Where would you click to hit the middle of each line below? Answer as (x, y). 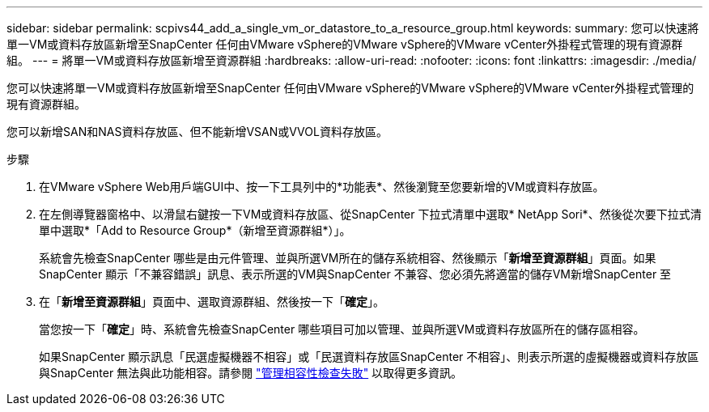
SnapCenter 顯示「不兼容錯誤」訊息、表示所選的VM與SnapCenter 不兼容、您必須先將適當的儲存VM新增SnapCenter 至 (355, 274)
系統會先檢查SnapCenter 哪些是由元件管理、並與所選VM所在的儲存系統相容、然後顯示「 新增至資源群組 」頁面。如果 (348, 258)
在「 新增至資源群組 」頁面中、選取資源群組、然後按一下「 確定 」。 (212, 302)
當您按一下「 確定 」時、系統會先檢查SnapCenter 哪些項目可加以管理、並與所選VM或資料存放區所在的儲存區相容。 (342, 329)
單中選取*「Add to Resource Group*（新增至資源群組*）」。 (195, 230)
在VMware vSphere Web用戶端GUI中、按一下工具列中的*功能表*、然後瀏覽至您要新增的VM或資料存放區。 (322, 187)
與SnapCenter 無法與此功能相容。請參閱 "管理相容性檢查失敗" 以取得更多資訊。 (251, 373)
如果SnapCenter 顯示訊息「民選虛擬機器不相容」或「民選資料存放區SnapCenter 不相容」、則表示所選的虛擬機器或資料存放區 (369, 357)
